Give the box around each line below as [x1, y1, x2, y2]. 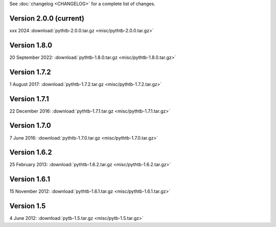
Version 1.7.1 [9, 95, 50, 103]
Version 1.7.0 [9, 121, 51, 130]
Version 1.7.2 [9, 67, 51, 76]
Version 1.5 [9, 202, 46, 211]
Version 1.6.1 [9, 175, 51, 184]
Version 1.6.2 [9, 148, 52, 157]
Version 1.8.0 [9, 41, 53, 50]
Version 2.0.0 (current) [9, 14, 84, 22]
